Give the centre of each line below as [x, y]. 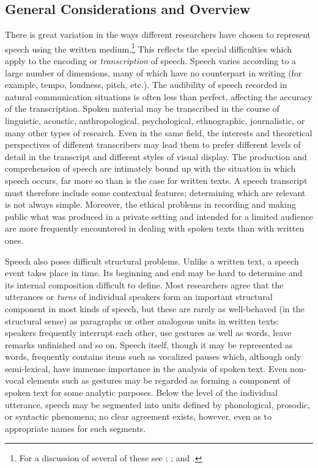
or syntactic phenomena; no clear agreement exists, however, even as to [138, 416]
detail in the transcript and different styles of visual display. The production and [156, 156]
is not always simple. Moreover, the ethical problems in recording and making [150, 204]
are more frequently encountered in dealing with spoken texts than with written [155, 228]
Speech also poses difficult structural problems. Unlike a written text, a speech [152, 261]
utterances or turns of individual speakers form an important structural [139, 297]
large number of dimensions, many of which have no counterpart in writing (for [153, 72]
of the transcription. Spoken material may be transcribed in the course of [142, 108]
